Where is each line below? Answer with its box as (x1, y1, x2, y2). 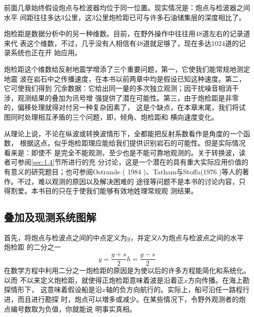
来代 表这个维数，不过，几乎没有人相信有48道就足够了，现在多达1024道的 (4, 38, 239, 48)
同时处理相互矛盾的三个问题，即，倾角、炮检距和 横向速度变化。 (10, 111, 218, 122)
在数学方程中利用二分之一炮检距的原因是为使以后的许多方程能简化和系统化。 (4, 265, 250, 275)
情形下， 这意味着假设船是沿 (10, 284, 102, 295)
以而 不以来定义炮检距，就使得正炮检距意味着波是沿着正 (4, 275, 184, 285)
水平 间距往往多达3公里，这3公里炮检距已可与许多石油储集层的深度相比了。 (4, 12, 246, 22)
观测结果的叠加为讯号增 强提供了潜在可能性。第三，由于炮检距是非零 (17, 92, 239, 103)
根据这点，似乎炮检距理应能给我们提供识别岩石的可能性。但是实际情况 (20, 138, 246, 148)
